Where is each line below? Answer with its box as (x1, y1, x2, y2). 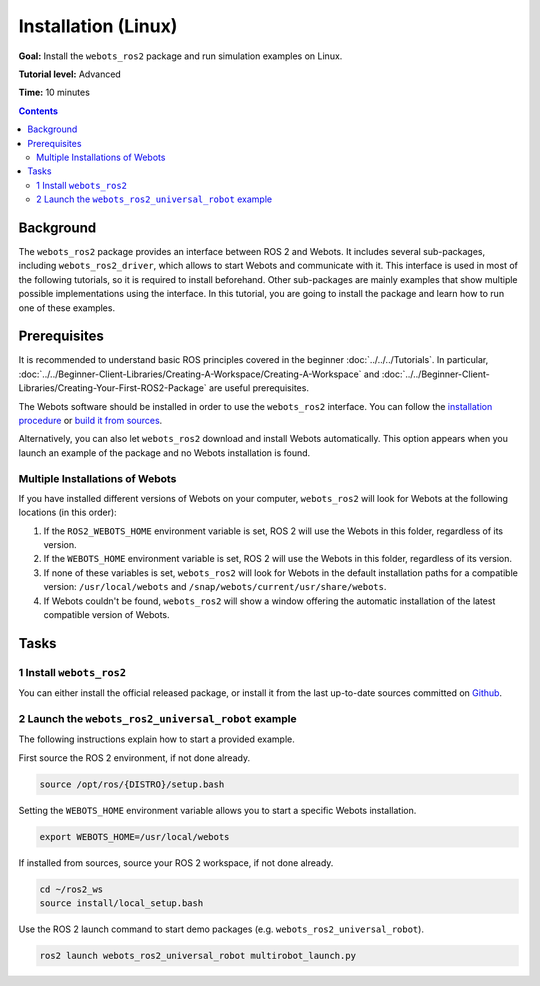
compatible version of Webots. (43, 609, 170, 621)
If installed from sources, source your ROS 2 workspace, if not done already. (18, 856, 334, 869)
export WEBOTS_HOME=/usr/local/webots (39, 831, 230, 842)
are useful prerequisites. (208, 382, 310, 394)
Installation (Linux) (18, 15, 178, 37)
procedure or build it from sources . (18, 415, 163, 426)
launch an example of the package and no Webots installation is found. (18, 446, 311, 459)
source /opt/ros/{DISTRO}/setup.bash (39, 778, 225, 790)
